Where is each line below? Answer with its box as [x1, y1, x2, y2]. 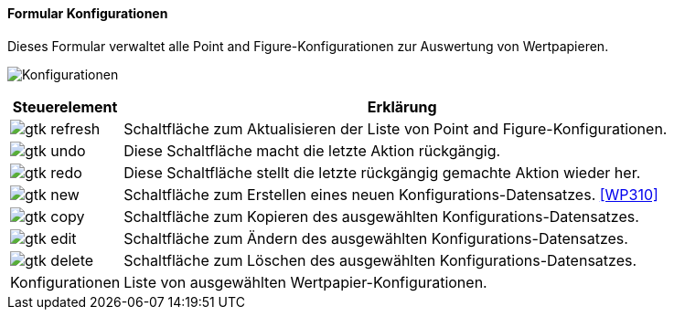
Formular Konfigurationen [7, 5, 168, 21]
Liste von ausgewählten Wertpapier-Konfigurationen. [123, 272, 487, 291]
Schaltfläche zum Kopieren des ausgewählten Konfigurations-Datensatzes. [123, 206, 639, 226]
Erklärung [367, 97, 437, 116]
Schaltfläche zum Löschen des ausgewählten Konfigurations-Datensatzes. [123, 250, 637, 269]
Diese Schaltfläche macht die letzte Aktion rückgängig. [123, 141, 501, 160]
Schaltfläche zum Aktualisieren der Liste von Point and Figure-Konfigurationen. [123, 119, 668, 138]
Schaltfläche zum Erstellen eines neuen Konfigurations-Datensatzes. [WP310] [123, 185, 658, 204]
